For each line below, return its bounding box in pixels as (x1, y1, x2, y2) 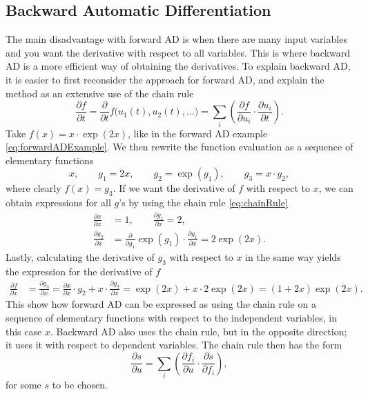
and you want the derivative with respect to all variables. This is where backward (6, 45, 351, 59)
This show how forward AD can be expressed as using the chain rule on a (6, 297, 316, 311)
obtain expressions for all (6, 195, 111, 210)
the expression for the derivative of (6, 264, 153, 278)
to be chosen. (52, 377, 108, 392)
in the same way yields (245, 249, 341, 264)
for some (6, 377, 41, 392)
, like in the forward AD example (128, 126, 268, 140)
